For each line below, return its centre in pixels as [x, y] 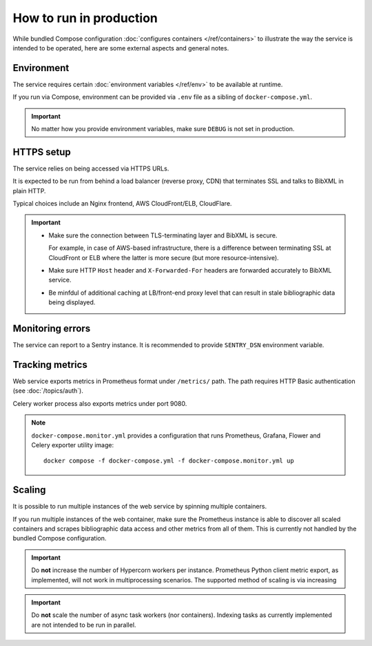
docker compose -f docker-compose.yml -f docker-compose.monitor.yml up [169, 461]
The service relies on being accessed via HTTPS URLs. [91, 168]
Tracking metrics [50, 365]
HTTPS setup [42, 152]
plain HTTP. [29, 190]
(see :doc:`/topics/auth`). [48, 391]
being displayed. [72, 302]
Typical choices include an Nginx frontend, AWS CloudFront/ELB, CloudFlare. [122, 204]
